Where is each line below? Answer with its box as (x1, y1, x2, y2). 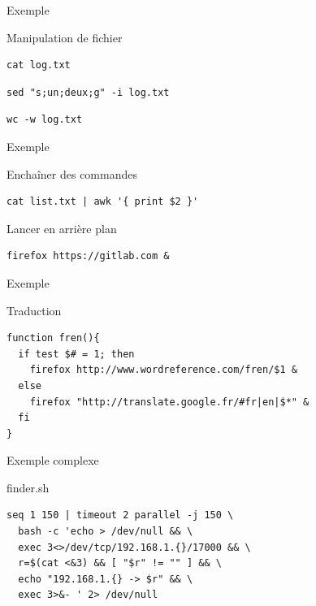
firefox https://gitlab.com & (6, 250, 170, 262)
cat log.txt (6, 59, 71, 71)
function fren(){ (6, 332, 100, 344)
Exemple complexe (6, 452, 99, 469)
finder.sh (6, 478, 50, 496)
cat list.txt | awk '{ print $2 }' (6, 196, 199, 208)
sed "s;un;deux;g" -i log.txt (6, 86, 170, 98)
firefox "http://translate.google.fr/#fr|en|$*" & (29, 396, 310, 408)
